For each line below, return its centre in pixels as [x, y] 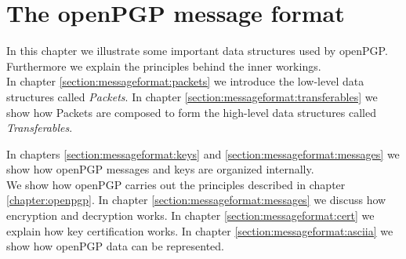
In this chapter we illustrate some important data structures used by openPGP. [197, 51]
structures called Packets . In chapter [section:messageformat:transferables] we [192, 96]
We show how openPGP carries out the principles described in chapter [176, 184]
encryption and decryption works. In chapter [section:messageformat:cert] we [190, 215]
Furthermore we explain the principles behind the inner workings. [164, 66]
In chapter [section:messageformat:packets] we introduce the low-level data [185, 81]
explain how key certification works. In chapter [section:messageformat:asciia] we [200, 230]
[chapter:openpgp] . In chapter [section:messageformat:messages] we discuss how [196, 200]
